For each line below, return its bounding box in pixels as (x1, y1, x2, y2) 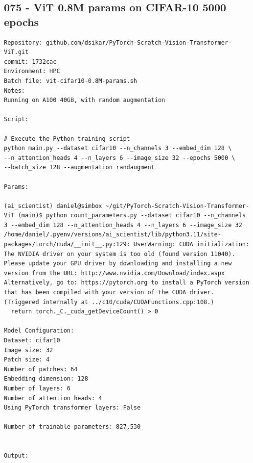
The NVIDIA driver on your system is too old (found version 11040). (4, 250, 235, 257)
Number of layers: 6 (4, 385, 71, 392)
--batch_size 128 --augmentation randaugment (4, 164, 155, 171)
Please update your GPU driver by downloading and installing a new (4, 260, 232, 267)
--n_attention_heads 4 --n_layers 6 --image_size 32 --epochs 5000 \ (4, 154, 235, 161)
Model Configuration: (4, 327, 74, 334)
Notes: (4, 87, 25, 94)
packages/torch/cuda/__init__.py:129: (4, 241, 130, 248)
